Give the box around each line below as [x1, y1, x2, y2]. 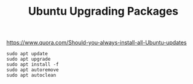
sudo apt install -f [6, 61, 60, 68]
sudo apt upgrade [6, 56, 51, 63]
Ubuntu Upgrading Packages [28, 4, 179, 18]
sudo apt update [6, 51, 48, 57]
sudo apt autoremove [6, 67, 60, 73]
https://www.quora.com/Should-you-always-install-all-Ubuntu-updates [6, 39, 187, 47]
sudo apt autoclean [6, 72, 57, 78]
